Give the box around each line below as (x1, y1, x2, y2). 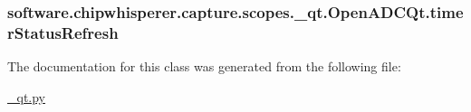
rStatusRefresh (7, 21, 119, 43)
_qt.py (7, 87, 46, 106)
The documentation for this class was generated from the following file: (7, 57, 401, 76)
